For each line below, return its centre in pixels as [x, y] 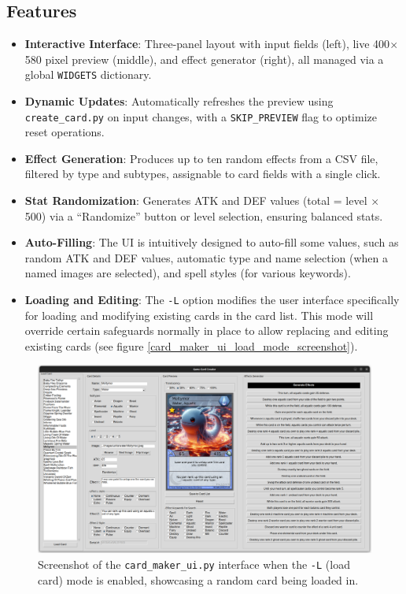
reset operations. [65, 132]
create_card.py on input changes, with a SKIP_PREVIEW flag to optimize [201, 116]
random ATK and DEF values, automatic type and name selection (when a [207, 257]
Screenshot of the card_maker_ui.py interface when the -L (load [194, 564]
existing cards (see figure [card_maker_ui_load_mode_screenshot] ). [191, 345]
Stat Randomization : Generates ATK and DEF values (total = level [196, 200]
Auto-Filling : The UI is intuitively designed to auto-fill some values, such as [212, 242]
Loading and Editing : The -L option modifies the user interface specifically [212, 300]
